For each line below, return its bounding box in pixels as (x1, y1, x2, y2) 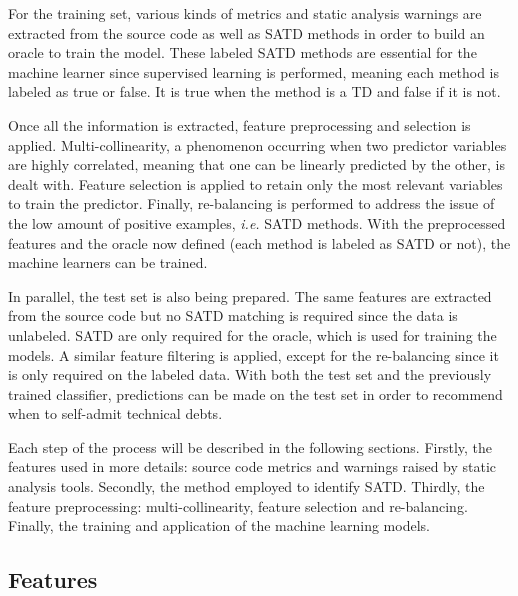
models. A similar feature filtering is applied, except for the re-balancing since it (8, 344, 499, 365)
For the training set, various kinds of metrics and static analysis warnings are (8, 3, 482, 23)
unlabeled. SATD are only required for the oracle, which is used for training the (8, 324, 497, 345)
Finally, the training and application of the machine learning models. (8, 515, 430, 536)
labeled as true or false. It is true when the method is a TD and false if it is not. (8, 81, 501, 102)
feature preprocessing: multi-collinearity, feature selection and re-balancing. (8, 495, 468, 516)
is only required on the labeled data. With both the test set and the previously (8, 364, 492, 385)
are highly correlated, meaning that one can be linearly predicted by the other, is (8, 154, 505, 175)
